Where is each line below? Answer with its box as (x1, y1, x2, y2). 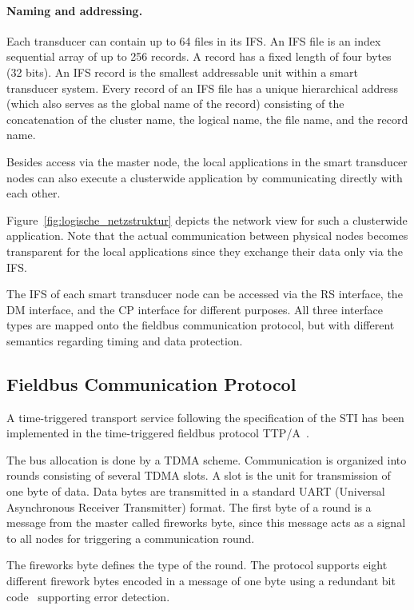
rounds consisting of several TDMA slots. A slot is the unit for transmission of (6, 467, 391, 484)
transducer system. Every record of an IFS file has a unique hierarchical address (6, 79, 399, 96)
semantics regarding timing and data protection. (6, 332, 243, 349)
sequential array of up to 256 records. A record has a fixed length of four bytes (6, 48, 392, 65)
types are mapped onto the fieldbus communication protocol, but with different (6, 317, 395, 333)
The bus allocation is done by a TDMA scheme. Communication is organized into (6, 451, 407, 468)
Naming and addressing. (6, 2, 143, 18)
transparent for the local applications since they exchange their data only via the (6, 242, 403, 259)
